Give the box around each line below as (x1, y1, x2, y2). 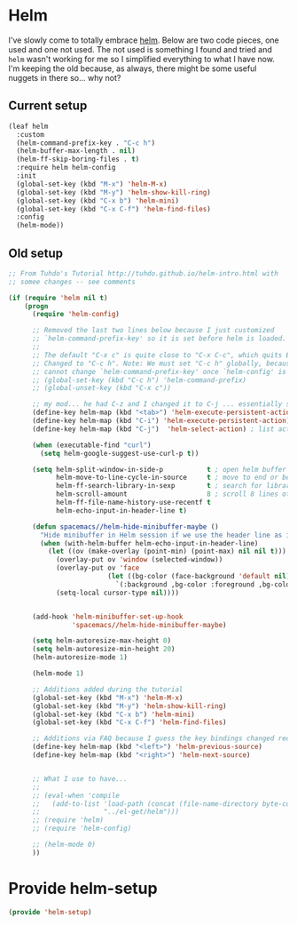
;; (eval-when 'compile (31, 791, 121, 800)
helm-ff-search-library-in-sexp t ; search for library (55, 482, 294, 490)
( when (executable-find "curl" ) (31, 441, 152, 450)
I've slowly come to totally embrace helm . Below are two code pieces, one (8, 35, 280, 45)
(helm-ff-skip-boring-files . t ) (16, 155, 140, 164)
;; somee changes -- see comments (8, 277, 137, 286)
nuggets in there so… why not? (8, 72, 121, 83)
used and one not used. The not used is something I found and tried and (8, 44, 272, 54)
